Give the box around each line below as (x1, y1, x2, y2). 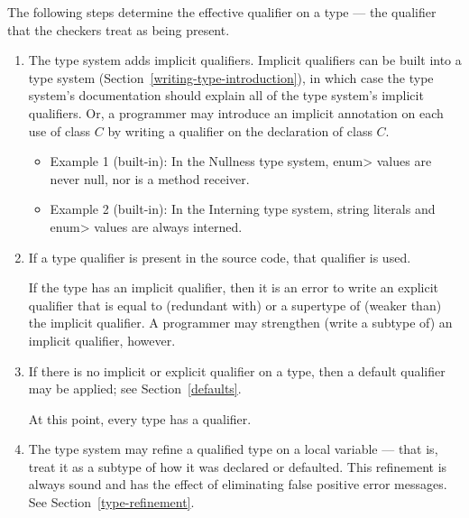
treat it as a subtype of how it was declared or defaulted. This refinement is (28, 457, 447, 476)
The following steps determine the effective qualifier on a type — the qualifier (7, 3, 437, 21)
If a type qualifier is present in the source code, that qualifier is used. (28, 247, 411, 266)
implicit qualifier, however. (28, 330, 176, 349)
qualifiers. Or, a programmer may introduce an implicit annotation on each (28, 103, 444, 122)
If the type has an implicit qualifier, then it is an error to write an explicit (28, 278, 438, 297)
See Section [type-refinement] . (28, 493, 195, 512)
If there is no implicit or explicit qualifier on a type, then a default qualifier (28, 361, 446, 380)
